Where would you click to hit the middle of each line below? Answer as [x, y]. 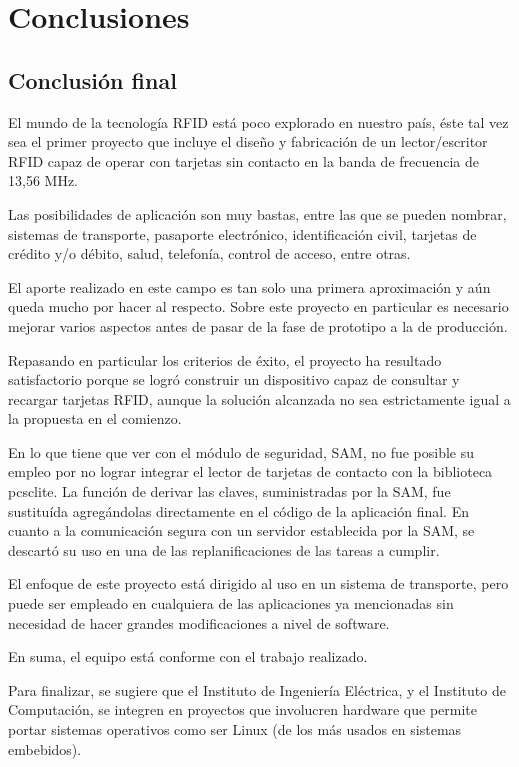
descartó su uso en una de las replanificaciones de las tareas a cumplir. [224, 549]
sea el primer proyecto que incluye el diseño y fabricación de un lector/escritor [248, 141]
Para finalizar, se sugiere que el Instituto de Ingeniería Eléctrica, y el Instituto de [257, 689]
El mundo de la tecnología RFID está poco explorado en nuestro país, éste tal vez [258, 121]
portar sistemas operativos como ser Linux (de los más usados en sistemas [235, 729]
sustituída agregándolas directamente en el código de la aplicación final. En [238, 510]
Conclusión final [92, 79]
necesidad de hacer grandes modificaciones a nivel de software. [199, 622]
